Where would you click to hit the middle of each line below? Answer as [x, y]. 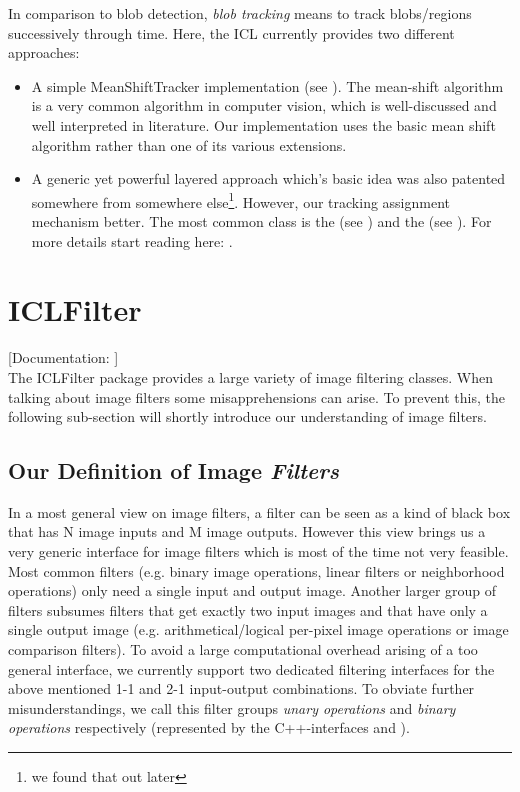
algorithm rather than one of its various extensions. [189, 144]
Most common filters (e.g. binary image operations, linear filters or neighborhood [256, 570]
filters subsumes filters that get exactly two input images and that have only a [248, 609]
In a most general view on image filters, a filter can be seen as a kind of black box [259, 511]
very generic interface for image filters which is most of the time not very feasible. [258, 551]
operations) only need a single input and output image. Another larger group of [252, 590]
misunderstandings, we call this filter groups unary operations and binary [232, 707]
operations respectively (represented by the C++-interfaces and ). [209, 727]
